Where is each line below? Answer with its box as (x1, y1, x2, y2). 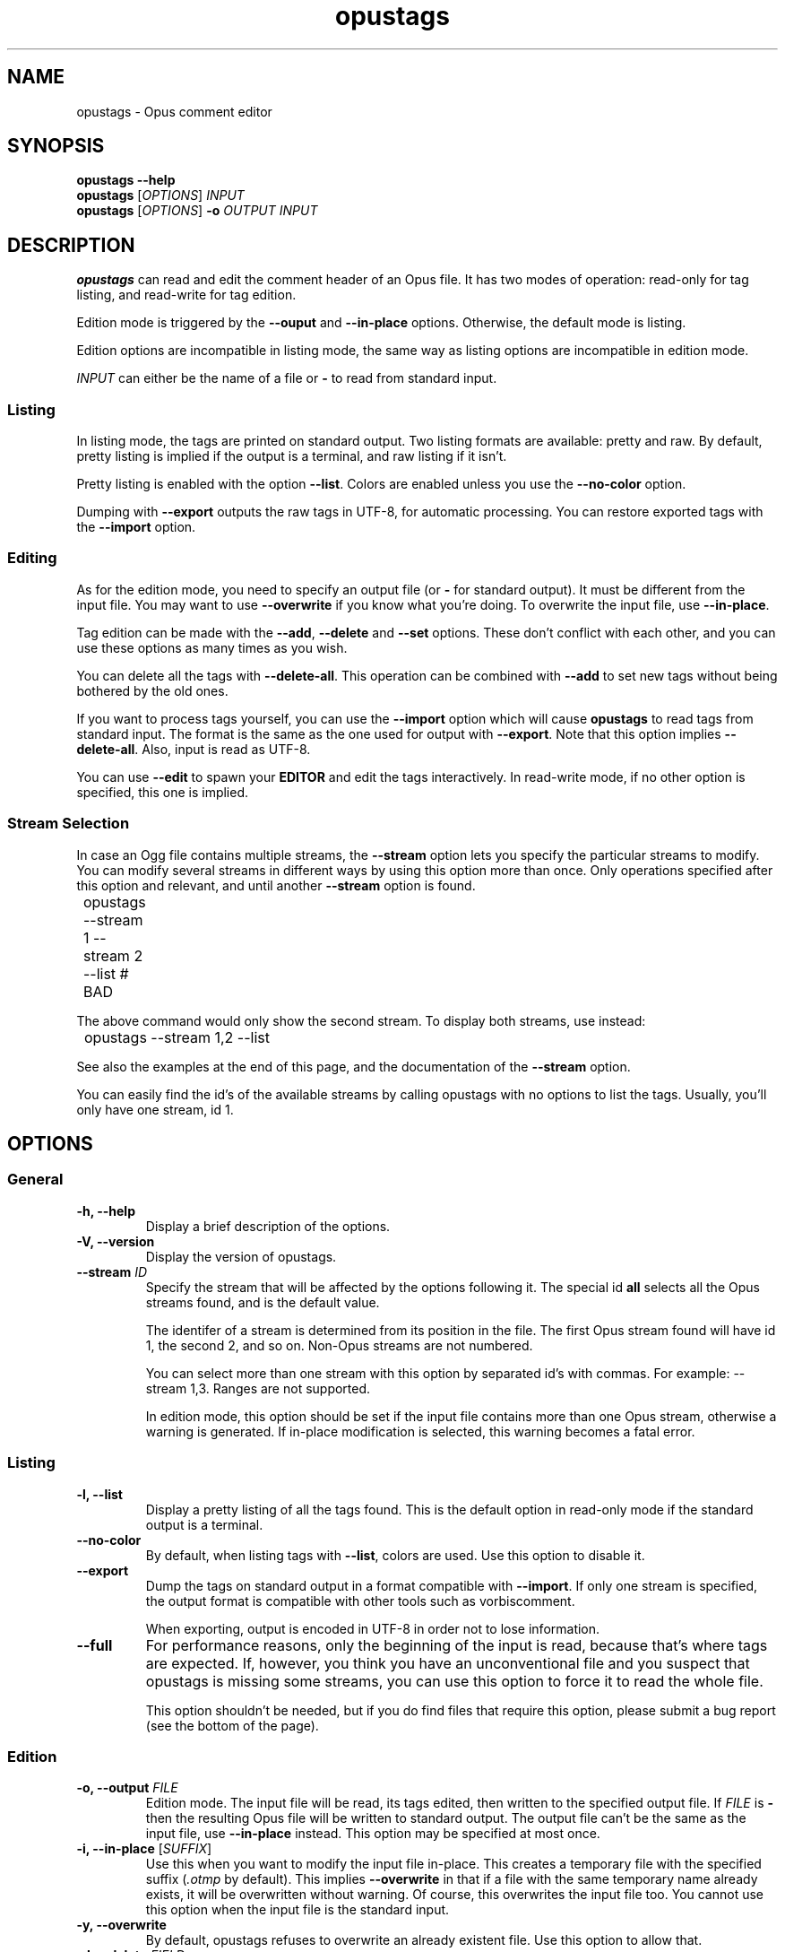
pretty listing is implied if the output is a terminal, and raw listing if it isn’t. (76, 448, 507, 464)
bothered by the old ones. (76, 682, 229, 698)
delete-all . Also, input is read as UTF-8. (76, 741, 311, 757)
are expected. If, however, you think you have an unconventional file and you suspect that (145, 1653, 750, 1672)
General (7, 1170, 64, 1189)
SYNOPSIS (7, 134, 105, 158)
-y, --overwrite (76, 1917, 167, 1933)
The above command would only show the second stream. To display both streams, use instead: (76, 1012, 646, 1028)
